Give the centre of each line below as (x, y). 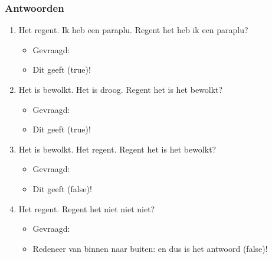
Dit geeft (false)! (62, 188)
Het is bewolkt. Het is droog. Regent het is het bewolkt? (121, 89)
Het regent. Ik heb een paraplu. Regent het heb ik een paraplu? (133, 30)
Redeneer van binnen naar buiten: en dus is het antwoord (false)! (150, 248)
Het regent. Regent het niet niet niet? (87, 208)
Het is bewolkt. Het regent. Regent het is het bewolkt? (117, 149)
